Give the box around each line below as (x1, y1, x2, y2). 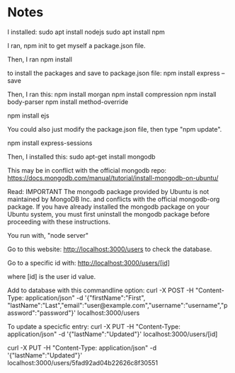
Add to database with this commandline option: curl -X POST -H (7, 286, 195, 294)
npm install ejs (7, 111, 50, 120)
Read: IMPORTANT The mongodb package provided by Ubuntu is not (7, 187, 210, 195)
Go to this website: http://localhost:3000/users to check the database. (7, 245, 212, 253)
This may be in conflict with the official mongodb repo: (7, 166, 167, 174)
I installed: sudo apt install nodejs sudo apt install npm (7, 28, 165, 36)
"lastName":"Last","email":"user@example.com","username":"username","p (7, 301, 228, 309)
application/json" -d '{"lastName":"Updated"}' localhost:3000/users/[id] (7, 330, 218, 338)
